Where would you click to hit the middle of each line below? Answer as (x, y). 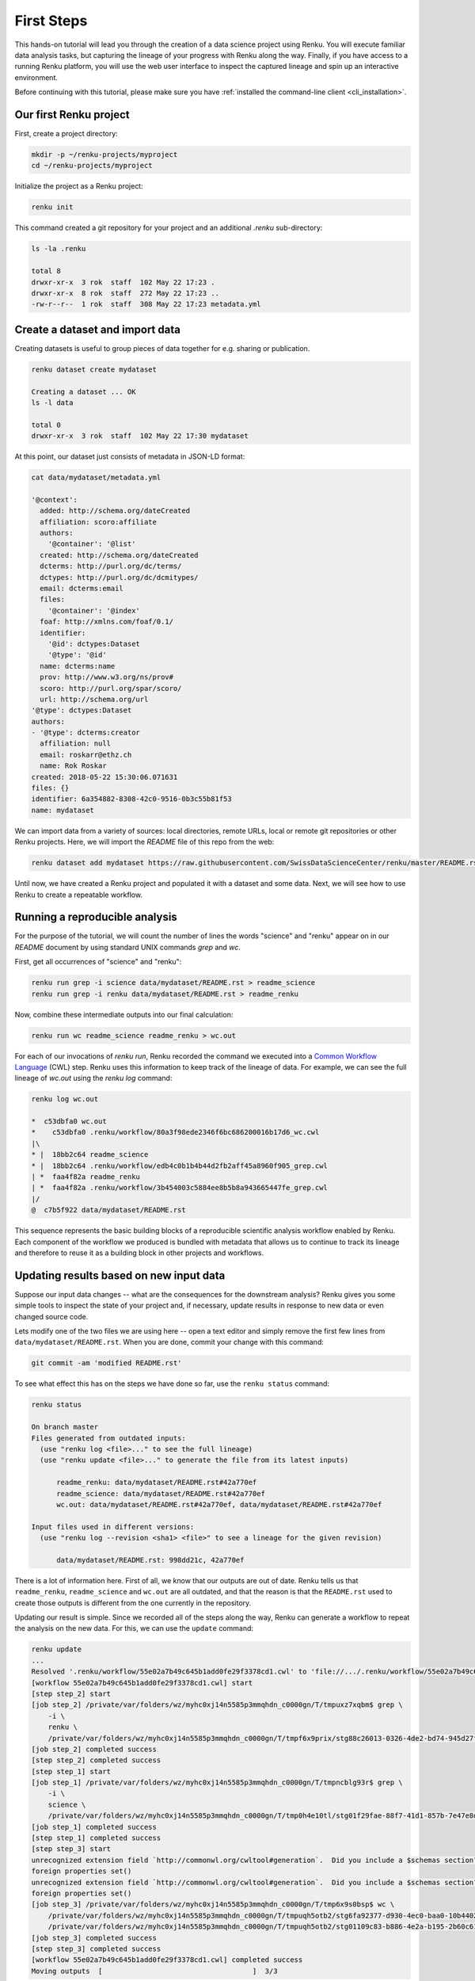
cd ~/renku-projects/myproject (92, 166)
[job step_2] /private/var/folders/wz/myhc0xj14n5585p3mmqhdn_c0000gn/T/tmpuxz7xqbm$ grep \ (217, 1705)
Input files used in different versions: (113, 1527)
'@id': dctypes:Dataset (94, 643)
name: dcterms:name (78, 666)
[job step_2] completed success (94, 1749)
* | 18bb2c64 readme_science (90, 1155)
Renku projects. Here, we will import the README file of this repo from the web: (144, 842)
